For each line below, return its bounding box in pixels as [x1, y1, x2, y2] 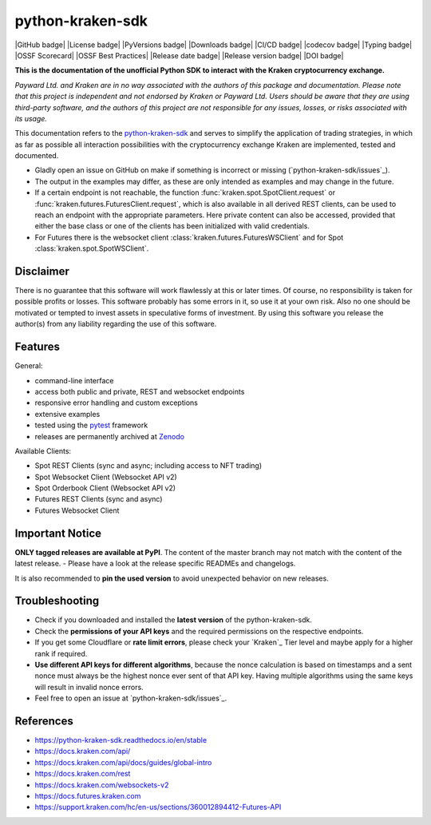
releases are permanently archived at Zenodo [34, 431, 185, 441]
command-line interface [34, 375, 114, 385]
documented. [14, 151, 59, 161]
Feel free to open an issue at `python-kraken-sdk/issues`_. [34, 693, 227, 703]
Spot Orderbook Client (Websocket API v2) [34, 483, 176, 493]
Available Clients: [14, 446, 72, 455]
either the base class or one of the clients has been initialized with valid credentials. [34, 221, 310, 231]
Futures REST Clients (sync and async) [34, 494, 163, 504]
